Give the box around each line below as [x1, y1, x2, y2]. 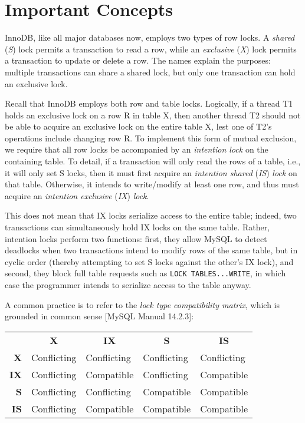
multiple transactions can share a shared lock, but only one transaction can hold [5, 65, 296, 78]
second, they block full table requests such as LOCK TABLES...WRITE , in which [5, 267, 286, 279]
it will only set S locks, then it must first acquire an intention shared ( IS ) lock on [5, 166, 297, 179]
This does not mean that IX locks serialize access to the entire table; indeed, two [5, 209, 297, 222]
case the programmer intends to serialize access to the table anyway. [5, 279, 251, 291]
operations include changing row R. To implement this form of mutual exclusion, [5, 131, 297, 144]
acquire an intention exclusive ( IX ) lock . [5, 189, 149, 201]
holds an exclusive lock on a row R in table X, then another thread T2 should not [5, 108, 301, 121]
